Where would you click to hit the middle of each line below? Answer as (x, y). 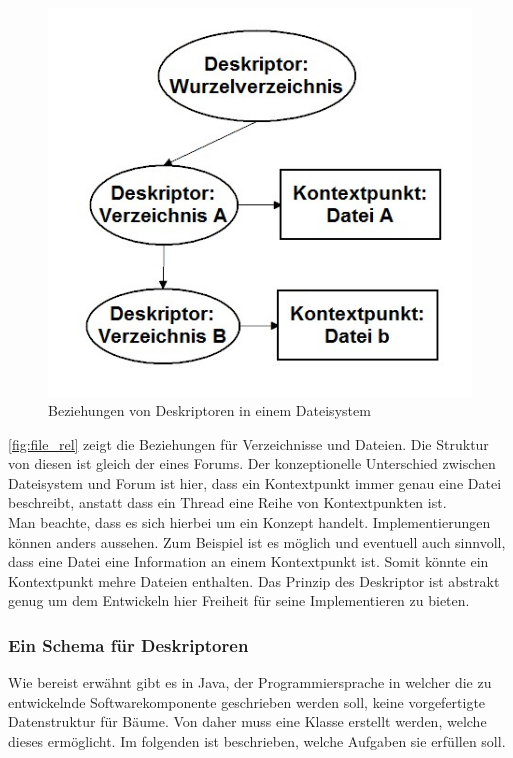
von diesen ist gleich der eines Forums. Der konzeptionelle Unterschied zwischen (252, 463)
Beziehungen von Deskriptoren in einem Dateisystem (209, 410)
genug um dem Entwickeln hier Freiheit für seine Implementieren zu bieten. (239, 600)
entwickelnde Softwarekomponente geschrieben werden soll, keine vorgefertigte (247, 701)
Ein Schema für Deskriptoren (128, 644)
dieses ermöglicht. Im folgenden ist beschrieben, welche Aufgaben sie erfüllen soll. (257, 741)
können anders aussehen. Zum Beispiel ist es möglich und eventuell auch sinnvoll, (257, 541)
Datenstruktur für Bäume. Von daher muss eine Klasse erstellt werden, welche (247, 721)
